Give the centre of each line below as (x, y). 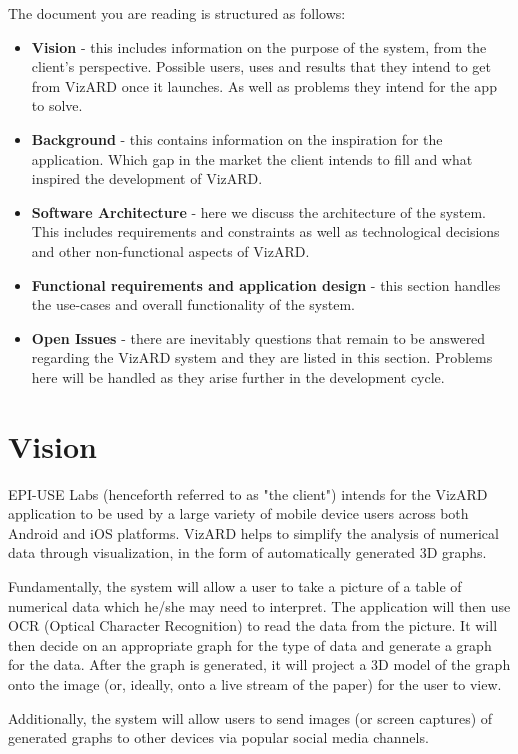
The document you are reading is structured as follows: (177, 13)
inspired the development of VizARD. (147, 178)
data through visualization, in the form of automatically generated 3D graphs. (247, 552)
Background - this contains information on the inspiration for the (237, 138)
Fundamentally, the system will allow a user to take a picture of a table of (235, 586)
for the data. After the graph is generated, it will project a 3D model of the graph (259, 664)
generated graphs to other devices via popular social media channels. (218, 737)
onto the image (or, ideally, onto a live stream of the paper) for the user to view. (255, 683)
